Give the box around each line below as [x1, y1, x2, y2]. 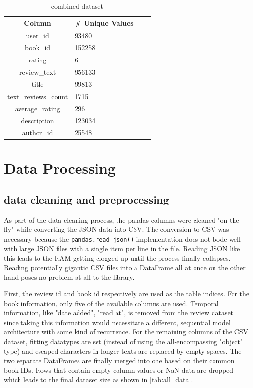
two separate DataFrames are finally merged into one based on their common [4, 355, 234, 366]
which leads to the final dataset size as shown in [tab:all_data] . [4, 374, 193, 385]
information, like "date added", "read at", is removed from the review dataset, [4, 307, 235, 318]
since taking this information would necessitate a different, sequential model [4, 317, 231, 327]
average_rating [15, 103, 60, 113]
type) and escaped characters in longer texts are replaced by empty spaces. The [4, 346, 242, 356]
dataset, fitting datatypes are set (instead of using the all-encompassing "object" [4, 336, 243, 347]
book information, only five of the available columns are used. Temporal [4, 298, 219, 308]
